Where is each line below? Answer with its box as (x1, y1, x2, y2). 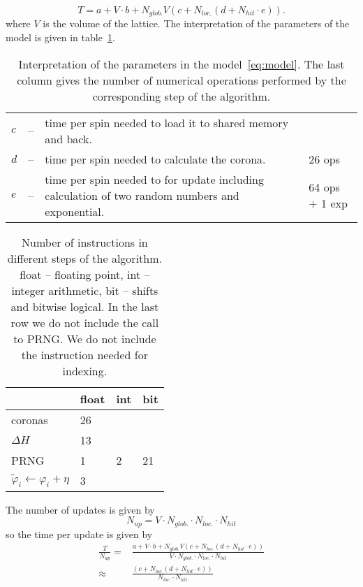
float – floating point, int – (20, 266, 150, 282)
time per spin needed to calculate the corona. (45, 150, 266, 167)
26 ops (309, 150, 340, 167)
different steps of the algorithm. (7, 249, 162, 266)
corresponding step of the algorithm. (92, 87, 271, 104)
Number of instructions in (22, 233, 148, 250)
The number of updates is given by (6, 502, 155, 516)
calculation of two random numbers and (45, 187, 239, 203)
